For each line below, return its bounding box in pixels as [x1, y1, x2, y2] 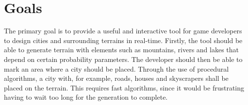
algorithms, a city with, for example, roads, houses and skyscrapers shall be [4, 73, 229, 83]
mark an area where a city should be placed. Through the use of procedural [4, 63, 229, 74]
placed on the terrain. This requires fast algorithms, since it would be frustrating [4, 82, 245, 92]
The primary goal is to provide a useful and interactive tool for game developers [4, 26, 242, 36]
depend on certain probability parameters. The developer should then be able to [4, 54, 243, 64]
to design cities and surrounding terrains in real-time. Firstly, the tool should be [4, 35, 243, 45]
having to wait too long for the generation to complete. [4, 92, 168, 102]
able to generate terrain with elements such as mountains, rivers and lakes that [4, 45, 239, 55]
